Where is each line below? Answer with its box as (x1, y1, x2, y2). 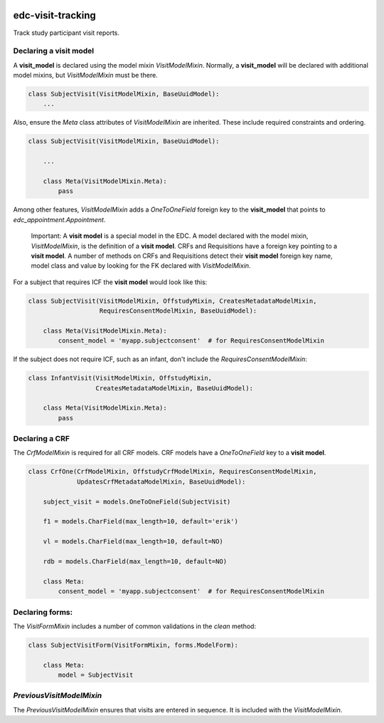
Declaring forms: (13, 607, 73, 617)
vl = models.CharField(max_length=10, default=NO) (43, 538, 223, 546)
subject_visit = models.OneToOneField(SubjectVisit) (43, 497, 231, 506)
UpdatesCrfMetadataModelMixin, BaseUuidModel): (77, 477, 246, 486)
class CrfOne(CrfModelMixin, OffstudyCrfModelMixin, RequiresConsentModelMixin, (28, 467, 317, 476)
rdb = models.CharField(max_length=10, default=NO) (43, 557, 228, 566)
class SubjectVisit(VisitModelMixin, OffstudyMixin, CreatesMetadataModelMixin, (28, 296, 317, 305)
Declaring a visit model (13, 46, 95, 56)
